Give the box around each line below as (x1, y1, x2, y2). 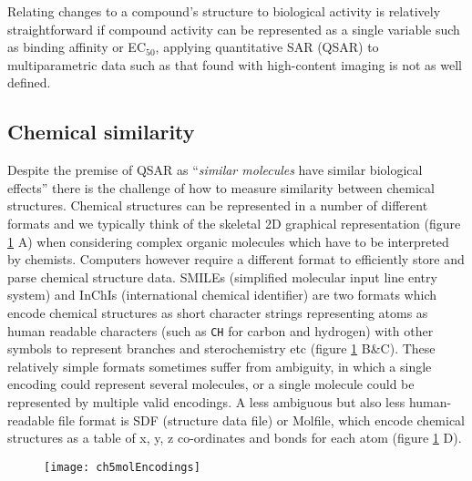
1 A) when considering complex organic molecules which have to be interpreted (7, 231, 449, 251)
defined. (7, 73, 51, 92)
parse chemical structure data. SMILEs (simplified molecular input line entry (7, 267, 437, 286)
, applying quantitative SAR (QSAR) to (155, 37, 379, 56)
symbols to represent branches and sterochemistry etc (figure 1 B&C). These (7, 339, 436, 358)
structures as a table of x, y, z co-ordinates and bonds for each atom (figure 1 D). (7, 428, 462, 447)
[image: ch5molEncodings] (44, 460, 200, 474)
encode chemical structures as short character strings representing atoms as (7, 302, 428, 322)
